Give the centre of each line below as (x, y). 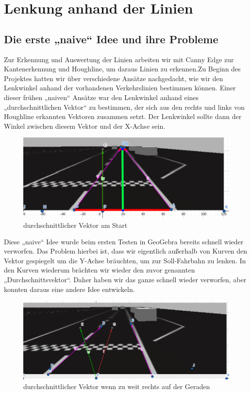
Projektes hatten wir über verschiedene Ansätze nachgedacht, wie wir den (114, 78)
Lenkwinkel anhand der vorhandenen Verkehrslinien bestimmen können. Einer (120, 88)
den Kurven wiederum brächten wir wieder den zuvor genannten (100, 270)
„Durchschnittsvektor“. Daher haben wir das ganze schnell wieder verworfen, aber (125, 279)
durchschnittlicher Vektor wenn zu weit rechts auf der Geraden (117, 386)
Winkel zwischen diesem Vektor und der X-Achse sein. (85, 126)
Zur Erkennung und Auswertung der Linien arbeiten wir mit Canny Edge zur (119, 59)
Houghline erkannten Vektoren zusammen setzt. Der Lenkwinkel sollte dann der (123, 116)
